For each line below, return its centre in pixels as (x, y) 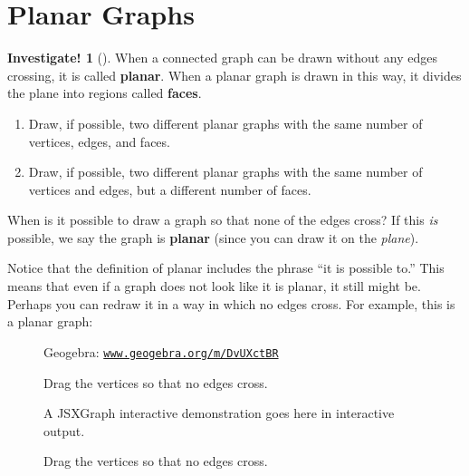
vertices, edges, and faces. (99, 141)
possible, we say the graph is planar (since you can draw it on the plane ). (213, 237)
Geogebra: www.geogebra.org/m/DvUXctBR (161, 351)
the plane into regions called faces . (105, 93)
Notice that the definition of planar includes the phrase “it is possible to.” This (226, 268)
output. (64, 430)
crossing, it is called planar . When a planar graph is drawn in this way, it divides (234, 75)
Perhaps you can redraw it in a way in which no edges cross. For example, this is (231, 303)
